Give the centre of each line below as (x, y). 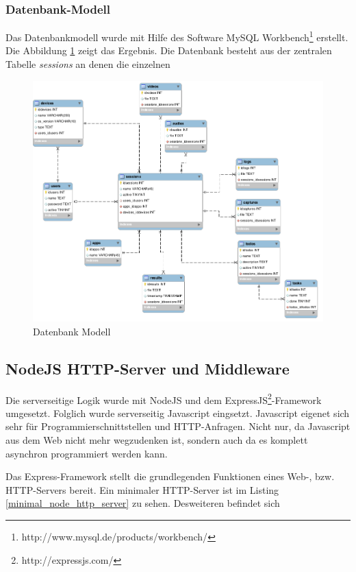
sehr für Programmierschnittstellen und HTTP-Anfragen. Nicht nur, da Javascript (178, 426)
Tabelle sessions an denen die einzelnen (88, 64)
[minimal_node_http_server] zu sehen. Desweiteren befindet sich (143, 503)
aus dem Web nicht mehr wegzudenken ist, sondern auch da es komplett (157, 440)
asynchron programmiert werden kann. (87, 453)
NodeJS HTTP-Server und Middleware (148, 368)
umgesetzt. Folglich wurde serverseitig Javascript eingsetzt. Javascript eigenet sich (178, 413)
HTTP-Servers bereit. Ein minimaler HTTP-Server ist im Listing (142, 489)
